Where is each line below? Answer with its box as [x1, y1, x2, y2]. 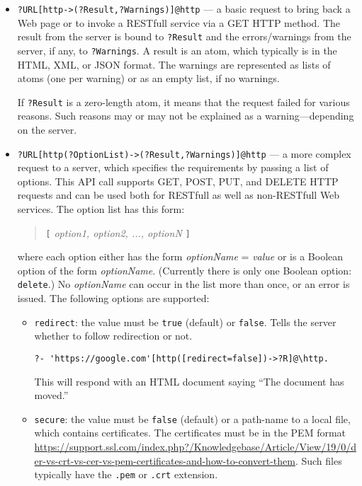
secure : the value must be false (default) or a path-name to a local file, [34, 411, 351, 426]
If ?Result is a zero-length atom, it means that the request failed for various [17, 94, 350, 109]
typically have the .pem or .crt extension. [34, 467, 218, 482]
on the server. [17, 122, 77, 137]
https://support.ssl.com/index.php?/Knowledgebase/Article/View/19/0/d [34, 439, 356, 454]
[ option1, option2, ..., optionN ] [45, 225, 191, 240]
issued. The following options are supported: [17, 291, 210, 306]
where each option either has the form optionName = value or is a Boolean [17, 249, 344, 264]
